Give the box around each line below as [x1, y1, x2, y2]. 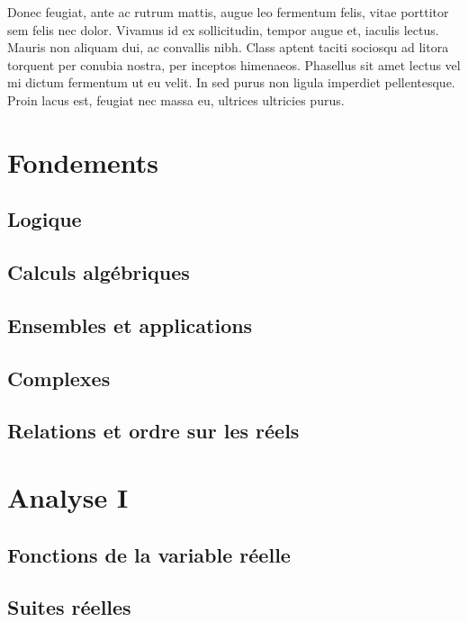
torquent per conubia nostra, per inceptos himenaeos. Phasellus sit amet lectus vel [7, 55, 461, 74]
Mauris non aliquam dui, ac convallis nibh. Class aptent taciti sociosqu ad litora [7, 38, 449, 57]
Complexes [7, 364, 111, 392]
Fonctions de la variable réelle [7, 540, 291, 568]
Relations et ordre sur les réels [7, 417, 300, 445]
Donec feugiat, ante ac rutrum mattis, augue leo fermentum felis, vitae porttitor [7, 3, 449, 21]
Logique [7, 205, 82, 233]
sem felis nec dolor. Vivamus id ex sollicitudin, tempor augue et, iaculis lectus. [7, 20, 439, 39]
